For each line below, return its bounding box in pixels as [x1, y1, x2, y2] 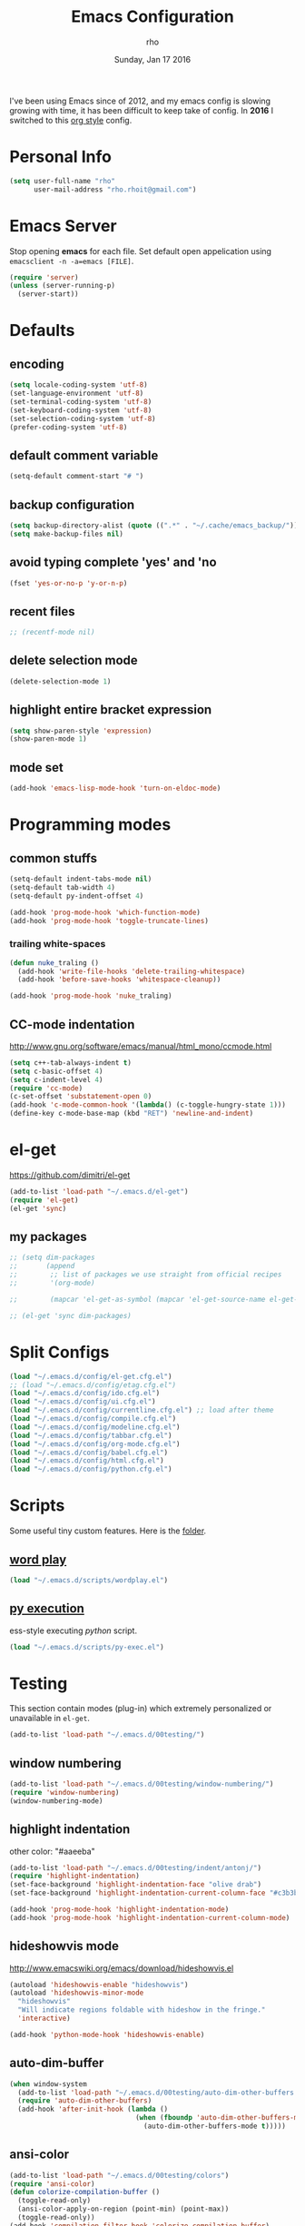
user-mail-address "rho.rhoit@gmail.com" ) [33, 184, 197, 194]
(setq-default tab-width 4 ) [9, 882, 116, 891]
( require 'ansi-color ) [9, 2179, 95, 2189]
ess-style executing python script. [9, 1625, 138, 1636]
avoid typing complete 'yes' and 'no [9, 555, 217, 570]
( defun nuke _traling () [9, 958, 100, 968]
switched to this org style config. [9, 114, 133, 125]
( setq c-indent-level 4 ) [9, 1075, 103, 1084]
